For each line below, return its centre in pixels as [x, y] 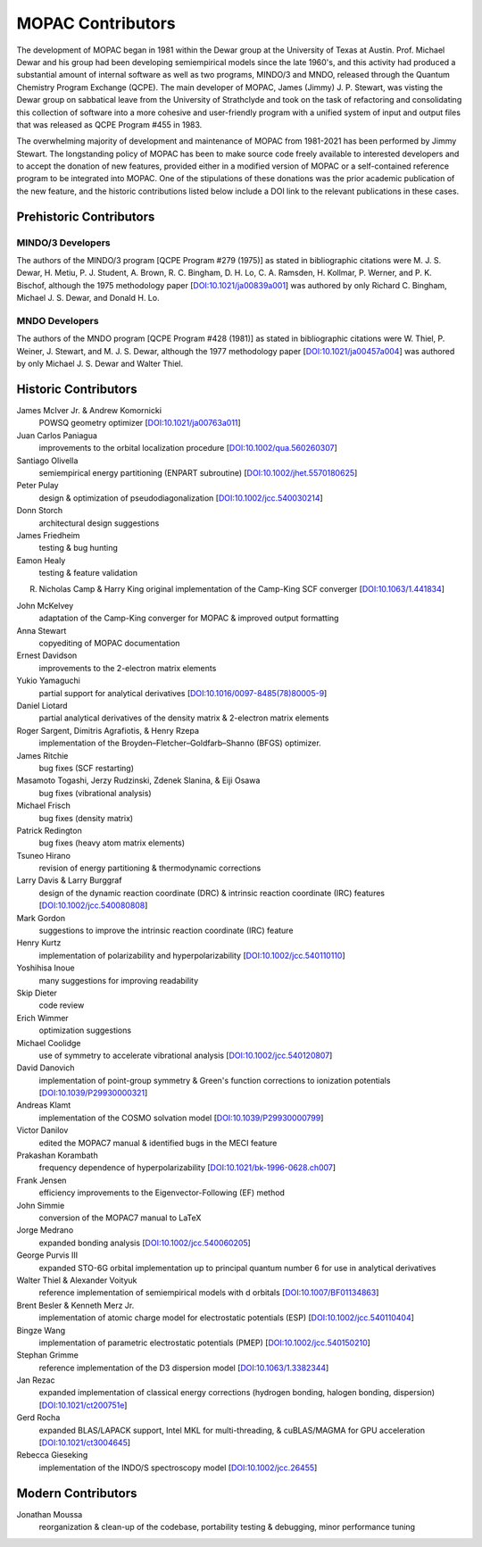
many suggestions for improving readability [119, 980]
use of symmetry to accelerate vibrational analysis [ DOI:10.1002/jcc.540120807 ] [186, 1055]
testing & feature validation [88, 573]
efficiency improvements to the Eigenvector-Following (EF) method [162, 1193]
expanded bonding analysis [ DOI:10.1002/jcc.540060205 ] [145, 1243]
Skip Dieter [37, 993]
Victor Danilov [42, 1130]
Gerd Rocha [38, 1418]
